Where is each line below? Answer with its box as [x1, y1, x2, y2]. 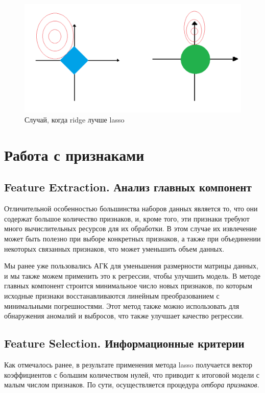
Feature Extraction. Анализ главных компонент [4, 179, 252, 195]
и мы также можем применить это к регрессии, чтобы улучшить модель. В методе [4, 270, 260, 281]
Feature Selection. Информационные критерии [4, 335, 245, 351]
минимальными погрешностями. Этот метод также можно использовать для [4, 300, 239, 311]
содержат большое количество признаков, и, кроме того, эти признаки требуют [4, 213, 250, 224]
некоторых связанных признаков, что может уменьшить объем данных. [4, 243, 225, 254]
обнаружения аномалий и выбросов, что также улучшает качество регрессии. [4, 310, 244, 321]
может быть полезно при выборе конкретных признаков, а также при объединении [4, 233, 261, 243]
